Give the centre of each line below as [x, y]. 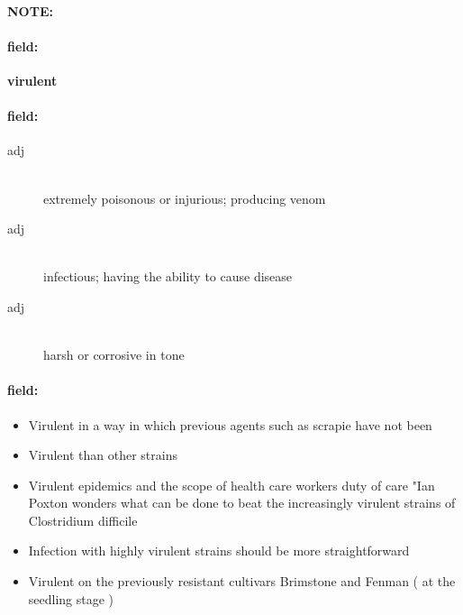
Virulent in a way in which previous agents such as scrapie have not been [230, 424]
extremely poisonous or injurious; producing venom [185, 198]
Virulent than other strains [103, 455]
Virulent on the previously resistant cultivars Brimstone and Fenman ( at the [242, 581]
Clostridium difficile [83, 520]
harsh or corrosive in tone [114, 355]
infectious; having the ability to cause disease [168, 276]
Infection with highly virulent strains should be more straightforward [219, 551]
